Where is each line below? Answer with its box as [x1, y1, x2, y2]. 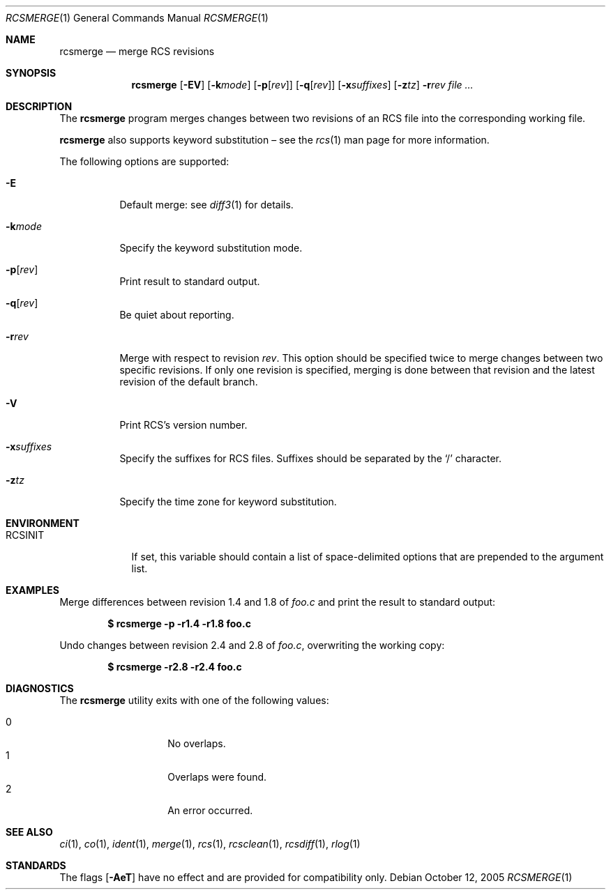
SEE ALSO [6, 826, 53, 838]
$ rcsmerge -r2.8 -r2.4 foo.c [107, 661, 242, 673]
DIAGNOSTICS [6, 682, 74, 694]
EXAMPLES [6, 584, 59, 596]
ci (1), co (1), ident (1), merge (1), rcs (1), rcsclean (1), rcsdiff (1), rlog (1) [59, 838, 361, 850]
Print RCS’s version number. [119, 419, 248, 431]
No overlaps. [167, 737, 226, 749]
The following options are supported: [59, 155, 229, 167]
